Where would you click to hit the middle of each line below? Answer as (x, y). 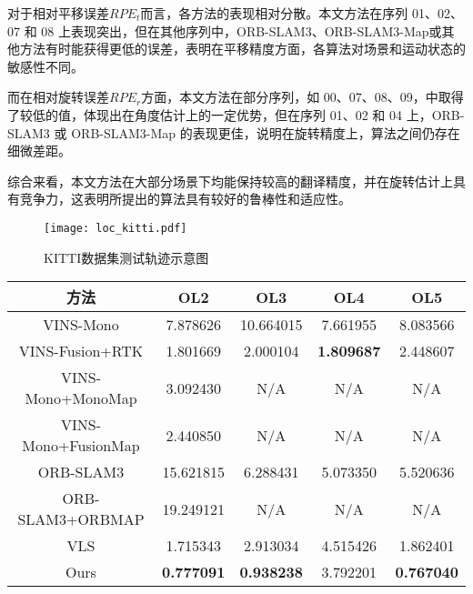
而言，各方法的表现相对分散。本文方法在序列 (274, 13)
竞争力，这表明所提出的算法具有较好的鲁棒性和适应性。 (185, 199)
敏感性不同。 (45, 66)
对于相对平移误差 (58, 13)
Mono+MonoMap (81, 398)
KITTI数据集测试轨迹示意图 (126, 257)
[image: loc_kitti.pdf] (116, 228)
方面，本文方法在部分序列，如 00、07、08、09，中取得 (302, 97)
